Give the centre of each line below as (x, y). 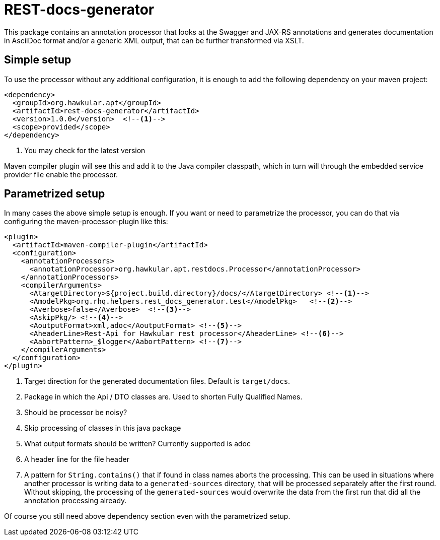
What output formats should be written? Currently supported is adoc (138, 444)
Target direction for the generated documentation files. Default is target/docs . (157, 381)
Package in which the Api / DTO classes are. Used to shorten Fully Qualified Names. (163, 397)
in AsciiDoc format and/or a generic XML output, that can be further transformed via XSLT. (154, 40)
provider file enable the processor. (61, 174)
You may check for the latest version (85, 150)
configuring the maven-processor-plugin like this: (86, 222)
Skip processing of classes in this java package (103, 428)
